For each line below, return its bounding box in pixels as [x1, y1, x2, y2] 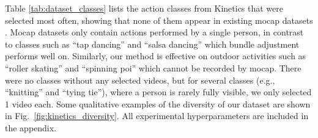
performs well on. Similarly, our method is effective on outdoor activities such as [5, 49, 306, 62]
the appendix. [5, 121, 57, 134]
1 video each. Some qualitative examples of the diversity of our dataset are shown [5, 97, 311, 110]
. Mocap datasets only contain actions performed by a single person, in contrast [5, 26, 304, 38]
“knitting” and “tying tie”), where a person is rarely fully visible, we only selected [5, 85, 312, 98]
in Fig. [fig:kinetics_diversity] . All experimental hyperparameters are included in [5, 109, 309, 122]
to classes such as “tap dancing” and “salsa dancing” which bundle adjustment [5, 37, 300, 50]
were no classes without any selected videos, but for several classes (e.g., [5, 73, 275, 86]
